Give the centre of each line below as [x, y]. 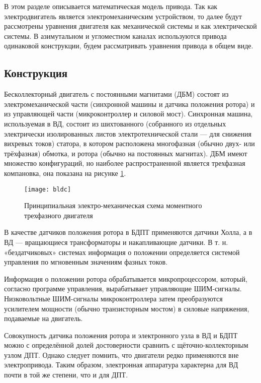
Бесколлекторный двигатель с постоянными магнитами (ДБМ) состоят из [116, 94]
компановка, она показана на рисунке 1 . [65, 173]
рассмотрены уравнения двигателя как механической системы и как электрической [130, 26]
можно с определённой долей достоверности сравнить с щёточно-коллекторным [126, 345]
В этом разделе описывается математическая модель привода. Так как [111, 6]
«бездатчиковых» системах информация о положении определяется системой [122, 252]
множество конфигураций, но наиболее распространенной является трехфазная [125, 163]
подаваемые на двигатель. [43, 318]
